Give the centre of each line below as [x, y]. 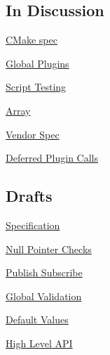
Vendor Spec [33, 134]
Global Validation [44, 296]
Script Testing [36, 87]
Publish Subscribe [44, 272]
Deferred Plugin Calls [52, 158]
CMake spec [32, 40]
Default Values [37, 319]
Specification [33, 225]
